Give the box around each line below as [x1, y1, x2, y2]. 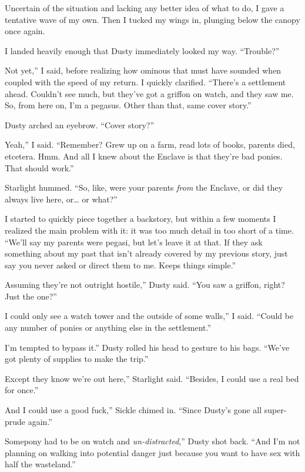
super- [264, 404, 287, 416]
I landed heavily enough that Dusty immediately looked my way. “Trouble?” [5, 44, 280, 56]
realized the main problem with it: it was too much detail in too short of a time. [5, 224, 294, 236]
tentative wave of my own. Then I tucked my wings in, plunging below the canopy [5, 13, 300, 25]
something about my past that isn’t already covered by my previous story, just [5, 247, 288, 260]
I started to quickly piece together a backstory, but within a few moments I [5, 212, 276, 225]
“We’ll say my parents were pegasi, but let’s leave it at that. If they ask [5, 235, 263, 248]
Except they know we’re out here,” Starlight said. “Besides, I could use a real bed [5, 372, 299, 384]
